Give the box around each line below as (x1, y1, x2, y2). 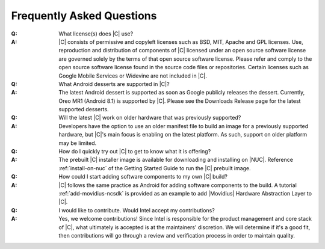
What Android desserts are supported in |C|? (58, 80, 170, 87)
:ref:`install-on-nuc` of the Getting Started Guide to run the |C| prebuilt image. (58, 164, 251, 171)
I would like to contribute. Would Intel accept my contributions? (58, 206, 215, 214)
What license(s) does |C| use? (58, 30, 134, 37)
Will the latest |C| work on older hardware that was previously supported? (58, 114, 241, 121)
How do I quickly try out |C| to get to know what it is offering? (58, 148, 211, 155)
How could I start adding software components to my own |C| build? (58, 173, 228, 180)
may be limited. (58, 139, 97, 147)
